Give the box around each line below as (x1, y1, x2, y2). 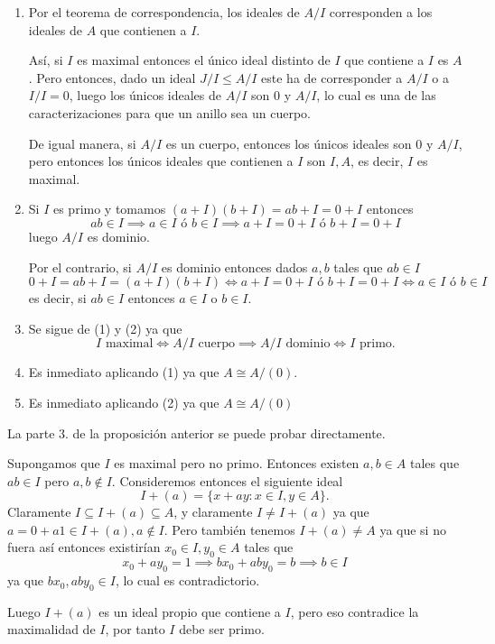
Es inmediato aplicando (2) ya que (28, 392, 219, 411)
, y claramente (173, 502, 253, 521)
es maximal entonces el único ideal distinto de (77, 51, 331, 69)
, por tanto (105, 620, 165, 639)
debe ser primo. (179, 620, 265, 639)
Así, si (28, 51, 63, 69)
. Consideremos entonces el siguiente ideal (111, 471, 343, 490)
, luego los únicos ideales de (69, 86, 222, 105)
